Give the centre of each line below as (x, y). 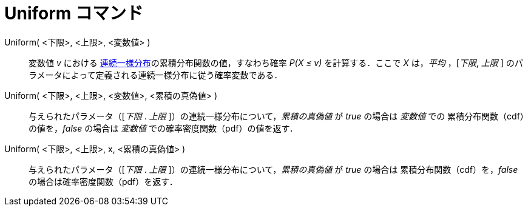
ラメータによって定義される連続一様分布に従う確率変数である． (156, 75)
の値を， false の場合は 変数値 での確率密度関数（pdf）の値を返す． (163, 128)
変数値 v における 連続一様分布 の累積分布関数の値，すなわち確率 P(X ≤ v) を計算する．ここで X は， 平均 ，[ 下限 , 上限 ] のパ (276, 62)
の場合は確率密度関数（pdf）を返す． (103, 181)
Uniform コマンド (74, 13)
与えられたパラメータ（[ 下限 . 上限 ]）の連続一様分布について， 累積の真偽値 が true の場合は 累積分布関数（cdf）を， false (273, 169)
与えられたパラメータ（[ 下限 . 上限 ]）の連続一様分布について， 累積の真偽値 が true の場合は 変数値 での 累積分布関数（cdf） (276, 116)
